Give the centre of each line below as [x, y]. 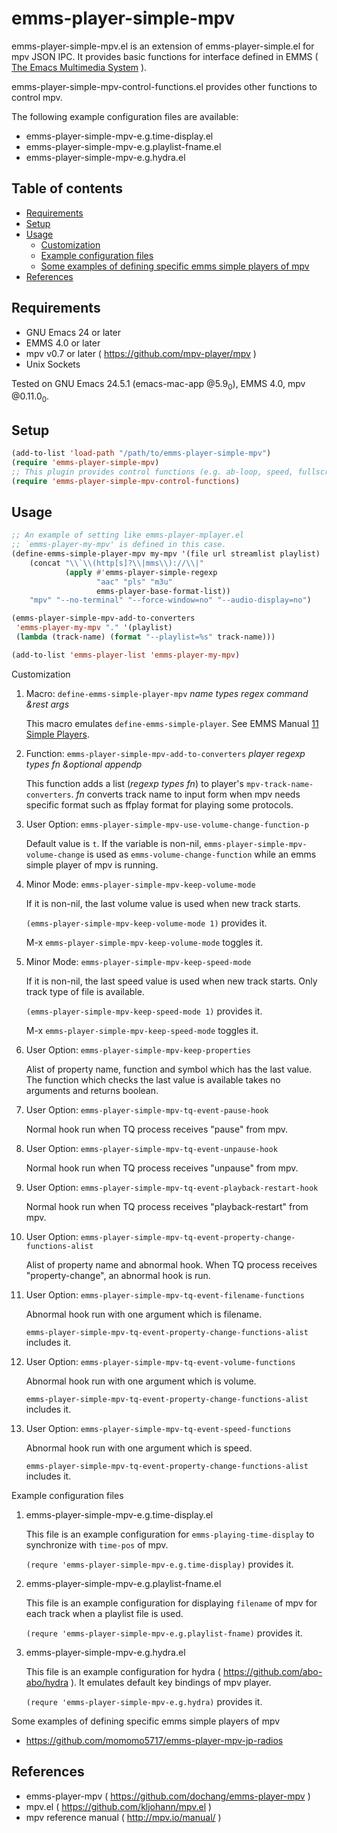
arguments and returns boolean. [92, 1090]
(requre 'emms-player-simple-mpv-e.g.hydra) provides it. [144, 1701]
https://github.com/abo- [272, 1671]
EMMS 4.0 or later [63, 343]
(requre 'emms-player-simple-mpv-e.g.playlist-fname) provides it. [164, 1633]
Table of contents [67, 188]
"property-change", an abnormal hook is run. [118, 1275]
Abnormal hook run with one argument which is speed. [139, 1448]
